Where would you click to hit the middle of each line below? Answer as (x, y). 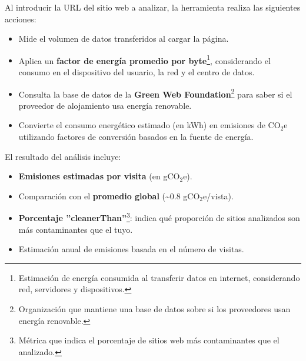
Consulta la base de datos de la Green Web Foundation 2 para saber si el (155, 93)
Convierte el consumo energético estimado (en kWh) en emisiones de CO (149, 125)
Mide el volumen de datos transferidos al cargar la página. (124, 39)
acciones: (21, 19)
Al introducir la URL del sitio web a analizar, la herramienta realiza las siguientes (153, 7)
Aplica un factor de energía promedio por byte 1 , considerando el (144, 59)
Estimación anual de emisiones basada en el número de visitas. (131, 249)
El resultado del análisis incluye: (63, 156)
